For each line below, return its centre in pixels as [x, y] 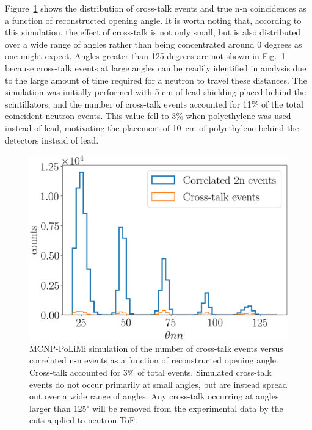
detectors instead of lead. [52, 140]
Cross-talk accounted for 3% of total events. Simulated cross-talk [151, 372]
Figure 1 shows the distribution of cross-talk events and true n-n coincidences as [156, 8]
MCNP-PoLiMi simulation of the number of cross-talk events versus [156, 348]
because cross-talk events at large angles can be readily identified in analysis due [156, 67]
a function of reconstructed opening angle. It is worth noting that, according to [153, 20]
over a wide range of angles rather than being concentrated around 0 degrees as [154, 44]
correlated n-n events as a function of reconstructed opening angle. [154, 360]
